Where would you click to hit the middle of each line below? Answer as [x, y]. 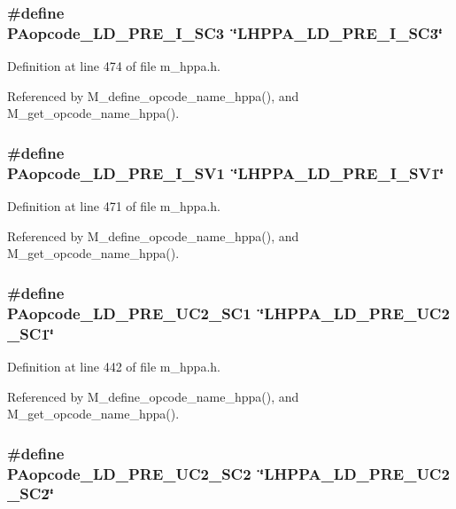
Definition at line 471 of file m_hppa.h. [114, 206]
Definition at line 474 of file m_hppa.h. [114, 66]
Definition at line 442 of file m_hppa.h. [114, 366]
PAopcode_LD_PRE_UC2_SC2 [129, 473]
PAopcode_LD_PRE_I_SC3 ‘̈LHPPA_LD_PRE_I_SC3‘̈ [225, 32]
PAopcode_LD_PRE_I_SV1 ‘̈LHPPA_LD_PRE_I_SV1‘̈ [226, 172]
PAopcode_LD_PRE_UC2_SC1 [129, 313]
